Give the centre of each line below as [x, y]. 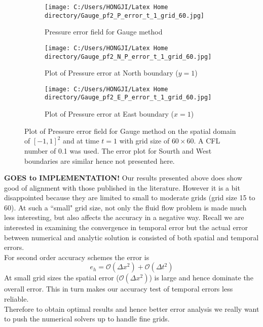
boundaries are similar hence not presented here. [100, 160]
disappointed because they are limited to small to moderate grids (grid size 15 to [130, 197]
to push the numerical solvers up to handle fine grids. [87, 319]
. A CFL [207, 141]
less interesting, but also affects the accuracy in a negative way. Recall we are [124, 217]
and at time [81, 141]
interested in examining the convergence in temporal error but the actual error [126, 227]
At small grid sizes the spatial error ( [62, 278]
